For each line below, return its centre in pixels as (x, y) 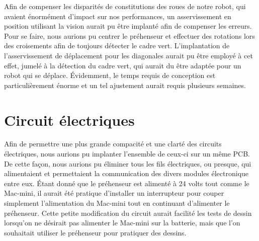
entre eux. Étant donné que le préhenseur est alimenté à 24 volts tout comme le (127, 183)
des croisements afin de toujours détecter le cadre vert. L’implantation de (117, 46)
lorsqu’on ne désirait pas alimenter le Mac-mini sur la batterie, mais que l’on (122, 223)
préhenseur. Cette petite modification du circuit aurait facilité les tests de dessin (128, 213)
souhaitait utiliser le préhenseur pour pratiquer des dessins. (95, 232)
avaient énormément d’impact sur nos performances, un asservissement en (118, 16)
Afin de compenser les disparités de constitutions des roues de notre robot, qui (125, 6)
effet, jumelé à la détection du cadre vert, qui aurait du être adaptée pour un (123, 65)
